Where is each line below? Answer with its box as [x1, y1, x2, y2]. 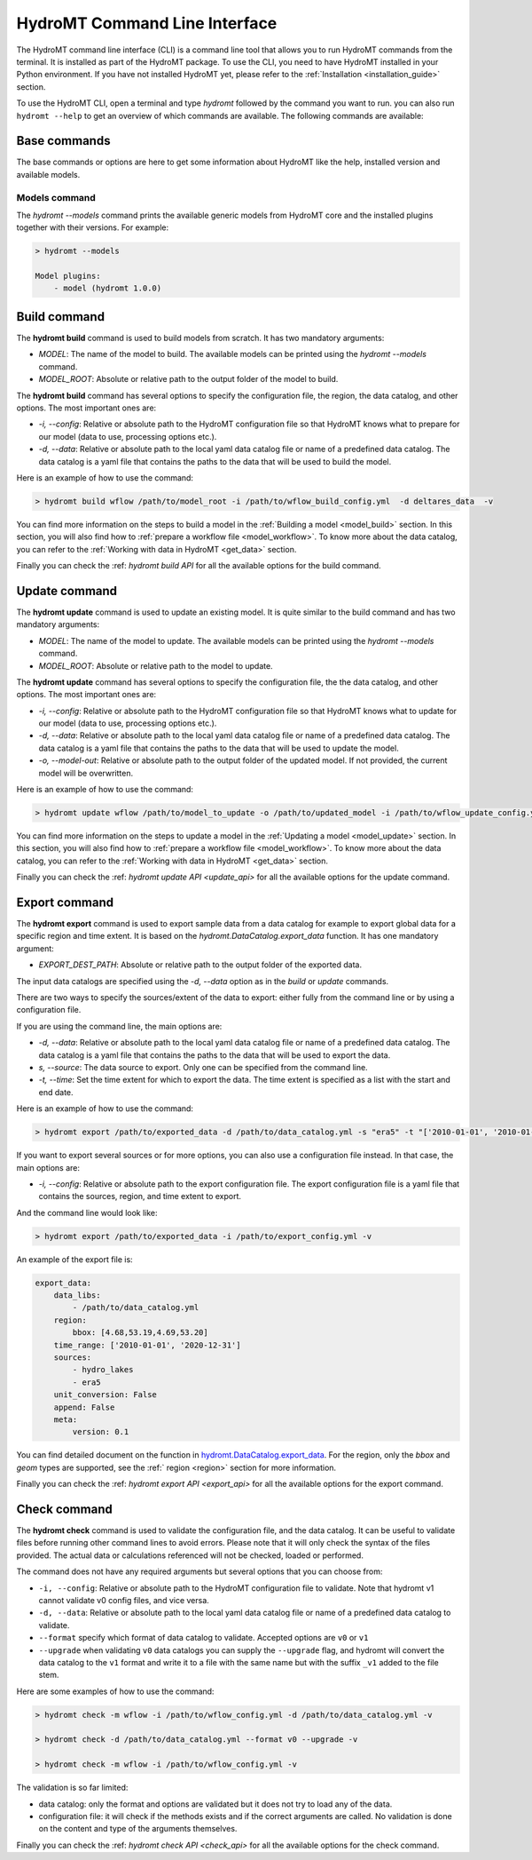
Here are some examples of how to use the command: [16, 1686, 215, 1697]
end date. [38, 1086, 74, 1097]
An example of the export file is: [16, 1253, 133, 1265]
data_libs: [53, 1291, 101, 1300]
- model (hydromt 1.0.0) [53, 283, 162, 293]
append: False [53, 1402, 115, 1412]
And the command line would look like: [16, 1207, 159, 1218]
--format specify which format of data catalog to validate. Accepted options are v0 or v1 [38, 1633, 369, 1643]
